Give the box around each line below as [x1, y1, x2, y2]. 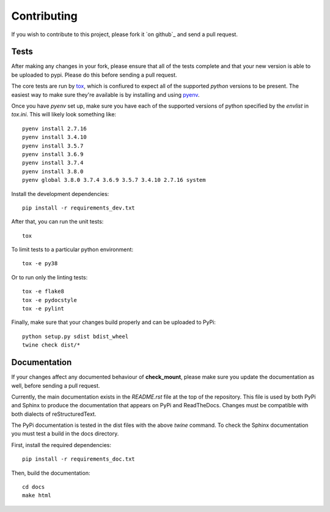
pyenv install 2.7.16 [22, 125, 87, 132]
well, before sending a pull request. [11, 382, 100, 389]
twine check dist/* [22, 342, 81, 348]
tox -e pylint [22, 305, 64, 312]
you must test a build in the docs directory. [11, 430, 119, 437]
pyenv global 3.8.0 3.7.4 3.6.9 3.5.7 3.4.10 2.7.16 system [22, 176, 206, 184]
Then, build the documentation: [11, 469, 90, 476]
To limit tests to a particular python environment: [11, 246, 134, 254]
